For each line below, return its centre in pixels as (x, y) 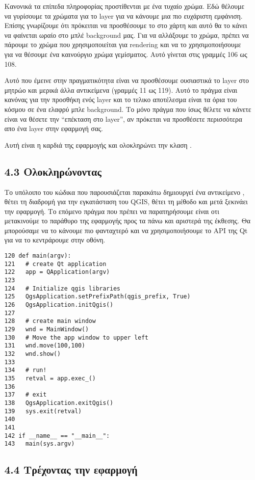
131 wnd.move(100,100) (45, 346)
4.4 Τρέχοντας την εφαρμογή (71, 469)
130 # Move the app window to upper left (76, 337)
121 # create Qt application (55, 264)
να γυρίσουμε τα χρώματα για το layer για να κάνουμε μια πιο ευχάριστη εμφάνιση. (124, 15)
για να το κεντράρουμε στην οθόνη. (55, 240)
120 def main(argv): (38, 256)
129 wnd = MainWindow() (47, 329)
